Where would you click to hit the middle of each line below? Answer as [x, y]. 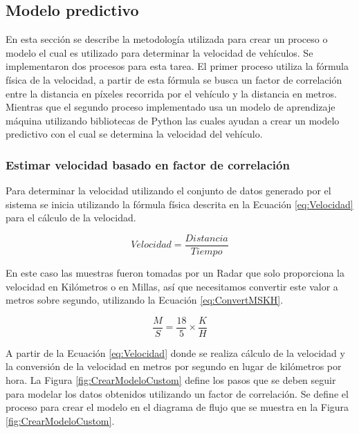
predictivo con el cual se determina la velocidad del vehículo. [134, 134]
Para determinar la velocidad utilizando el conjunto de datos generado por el [168, 191]
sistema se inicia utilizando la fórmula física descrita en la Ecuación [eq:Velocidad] [179, 204]
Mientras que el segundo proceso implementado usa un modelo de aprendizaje [171, 107]
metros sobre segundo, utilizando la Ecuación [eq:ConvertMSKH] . [145, 300]
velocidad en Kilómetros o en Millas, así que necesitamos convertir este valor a [172, 286]
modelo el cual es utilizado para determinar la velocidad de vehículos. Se [159, 52]
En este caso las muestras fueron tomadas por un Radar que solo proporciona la [175, 273]
